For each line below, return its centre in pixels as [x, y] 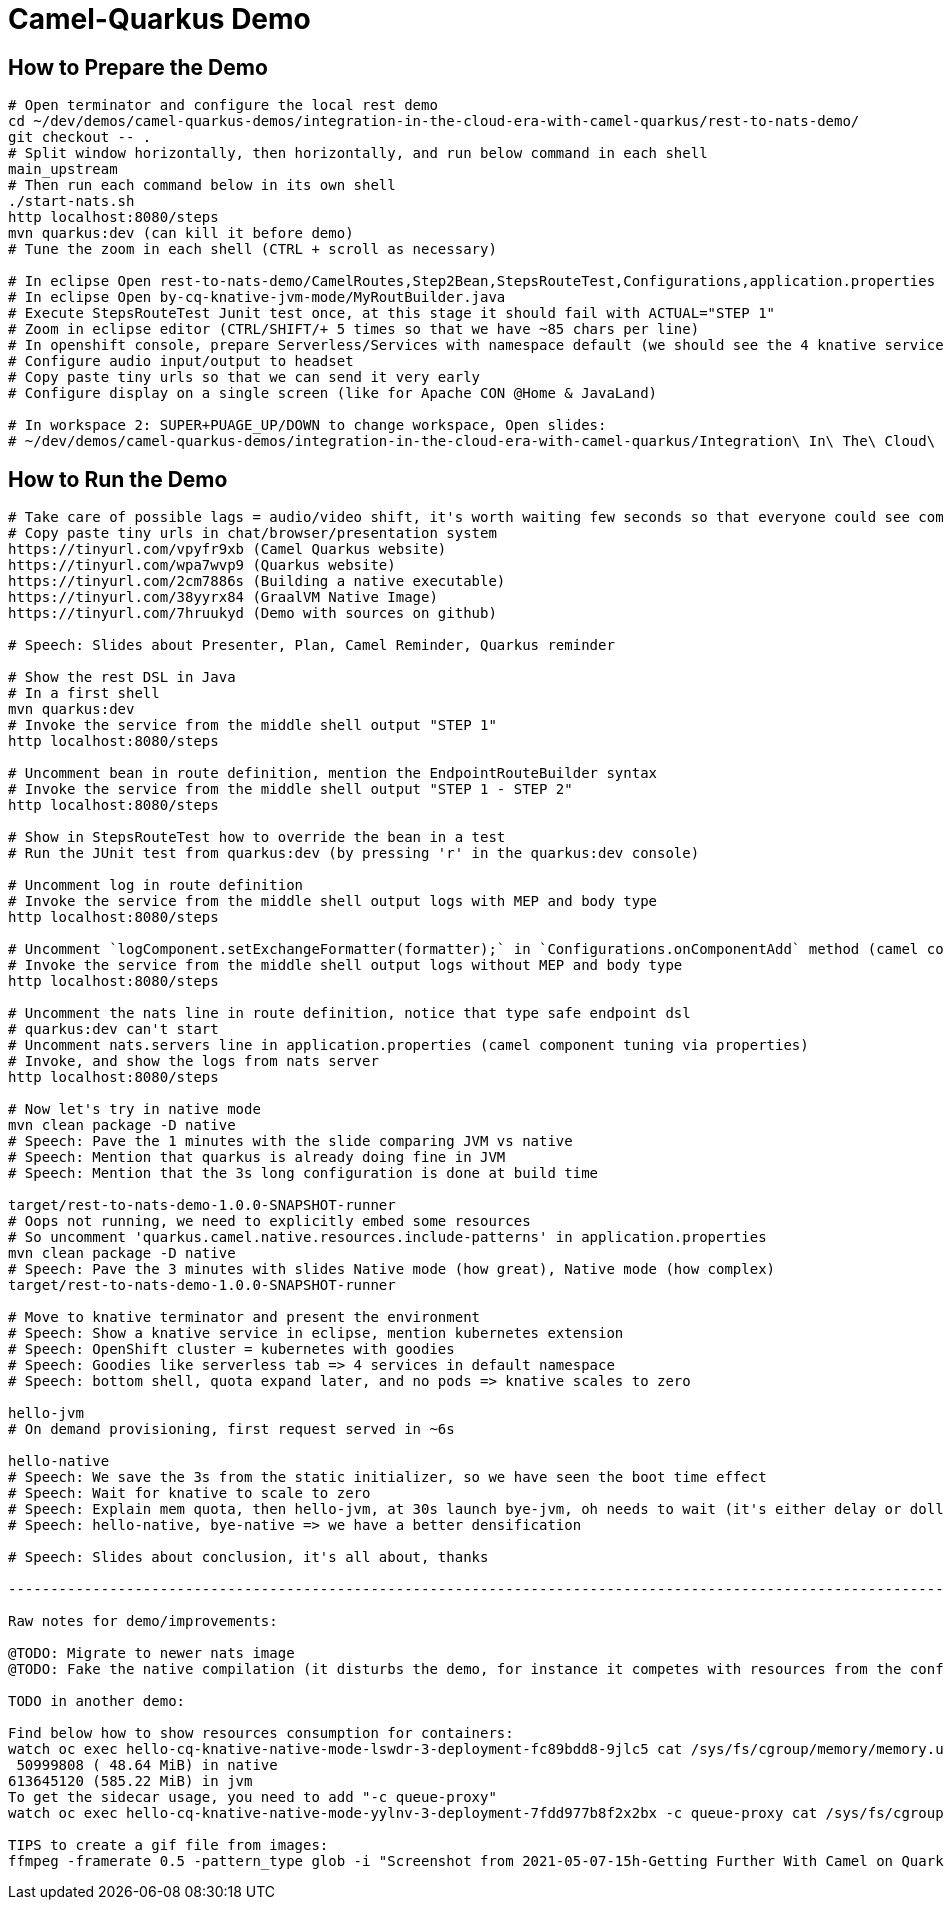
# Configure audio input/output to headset [181, 361]
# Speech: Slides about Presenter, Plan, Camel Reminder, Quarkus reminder [311, 645]
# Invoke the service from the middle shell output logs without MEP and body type [345, 965]
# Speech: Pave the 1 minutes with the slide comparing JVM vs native [290, 1141]
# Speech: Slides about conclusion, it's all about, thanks [248, 1557]
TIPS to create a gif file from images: [168, 1845]
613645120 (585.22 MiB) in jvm [130, 1781]
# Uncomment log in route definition [156, 885]
